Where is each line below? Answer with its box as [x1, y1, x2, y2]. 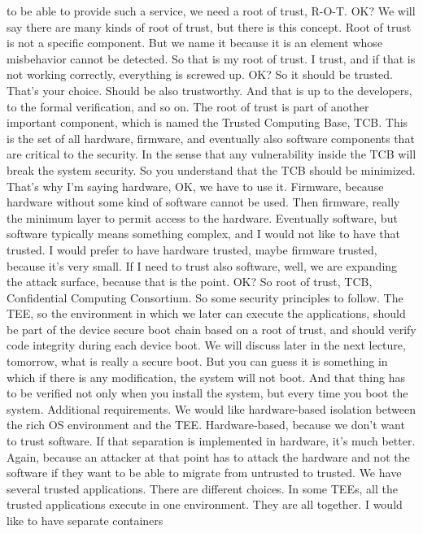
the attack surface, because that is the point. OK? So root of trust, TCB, [7, 273, 373, 290]
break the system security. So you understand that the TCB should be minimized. [7, 161, 416, 178]
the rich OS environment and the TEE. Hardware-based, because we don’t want [7, 416, 405, 433]
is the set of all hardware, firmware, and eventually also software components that [7, 129, 415, 146]
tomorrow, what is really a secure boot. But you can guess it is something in [7, 353, 388, 370]
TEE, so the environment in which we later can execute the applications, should [7, 305, 406, 322]
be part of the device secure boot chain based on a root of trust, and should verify [7, 320, 416, 337]
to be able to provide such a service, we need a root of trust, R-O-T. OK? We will [7, 2, 416, 19]
